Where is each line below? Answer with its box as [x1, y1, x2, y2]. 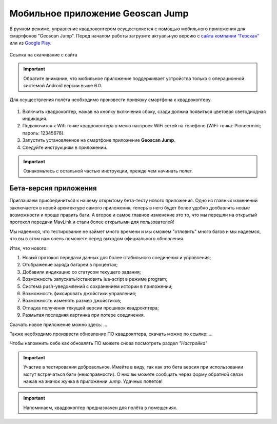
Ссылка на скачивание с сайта [9, 51, 77, 57]
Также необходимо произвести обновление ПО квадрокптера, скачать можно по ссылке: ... [9, 331, 213, 337]
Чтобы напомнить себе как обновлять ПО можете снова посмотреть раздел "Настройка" [9, 340, 208, 346]
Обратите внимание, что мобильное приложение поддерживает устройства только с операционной [23, 75, 245, 82]
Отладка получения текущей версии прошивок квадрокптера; [22, 304, 159, 311]
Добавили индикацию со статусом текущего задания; [22, 268, 141, 275]
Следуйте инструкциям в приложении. [22, 144, 108, 150]
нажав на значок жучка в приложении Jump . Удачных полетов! [23, 378, 163, 384]
